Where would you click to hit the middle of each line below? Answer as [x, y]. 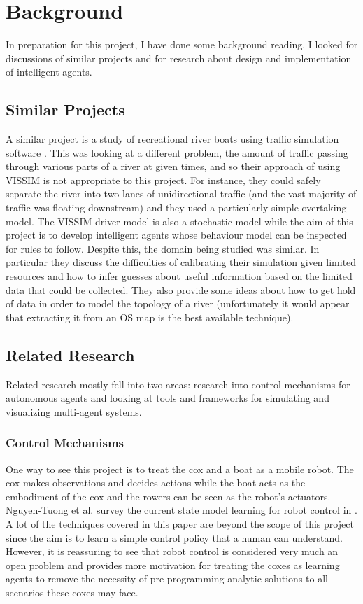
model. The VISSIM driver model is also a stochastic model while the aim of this [179, 221]
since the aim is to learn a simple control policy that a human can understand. [174, 537]
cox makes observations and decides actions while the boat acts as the [156, 483]
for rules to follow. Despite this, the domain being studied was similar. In [163, 248]
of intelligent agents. [49, 72]
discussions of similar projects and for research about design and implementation [179, 58]
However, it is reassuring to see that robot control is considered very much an [172, 551]
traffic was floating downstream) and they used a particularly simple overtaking [176, 208]
